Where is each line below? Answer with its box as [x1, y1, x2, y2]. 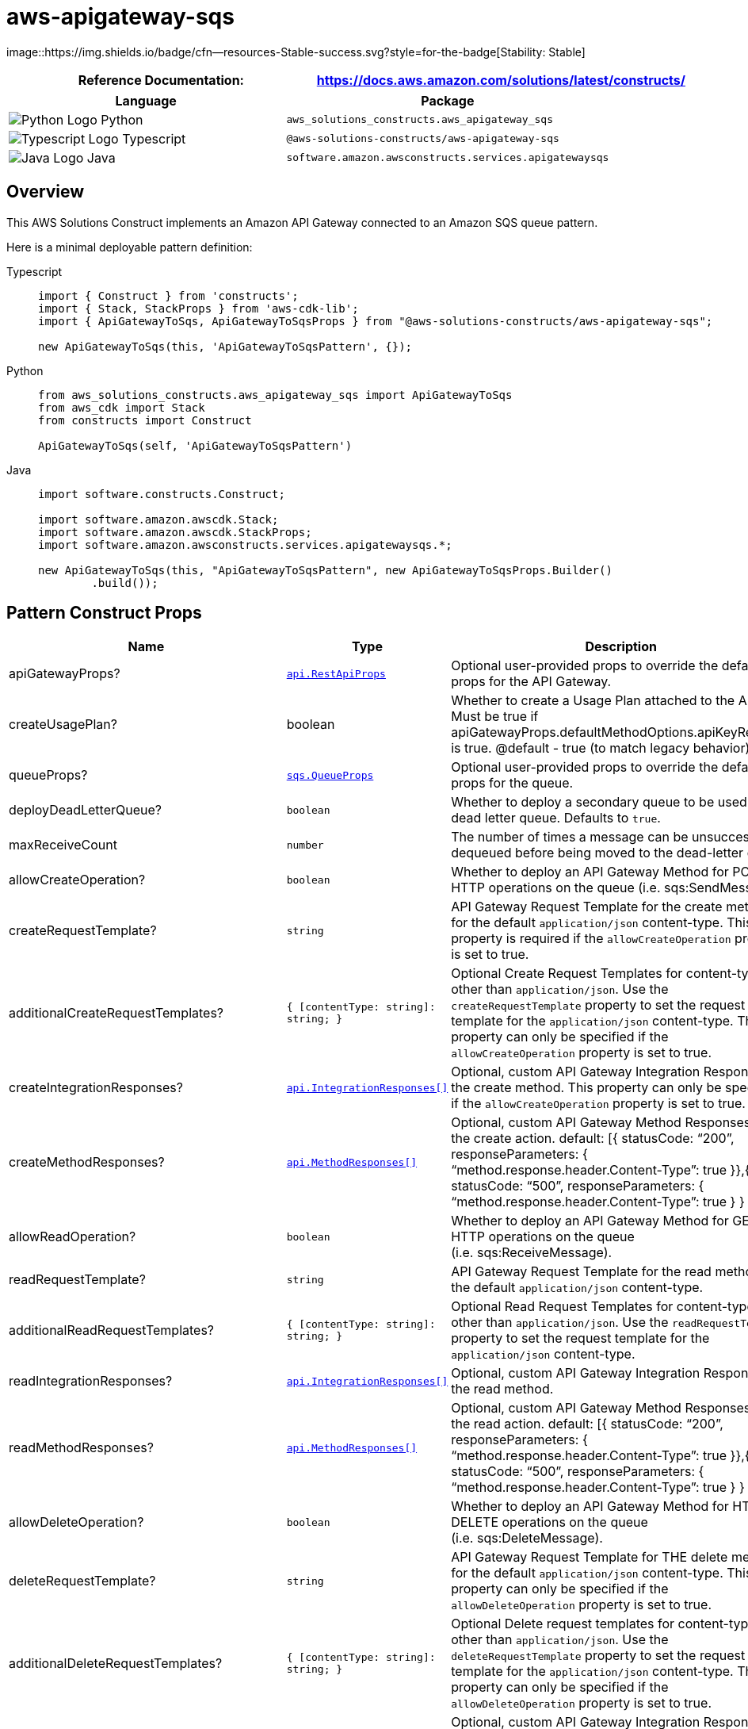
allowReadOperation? [9, 1229, 136, 1245]
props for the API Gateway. [451, 673, 612, 690]
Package [421, 92, 475, 109]
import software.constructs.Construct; [38, 487, 285, 500]
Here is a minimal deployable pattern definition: [6, 240, 253, 254]
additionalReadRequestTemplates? [9, 1322, 215, 1339]
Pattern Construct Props [6, 603, 202, 623]
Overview [6, 182, 85, 202]
